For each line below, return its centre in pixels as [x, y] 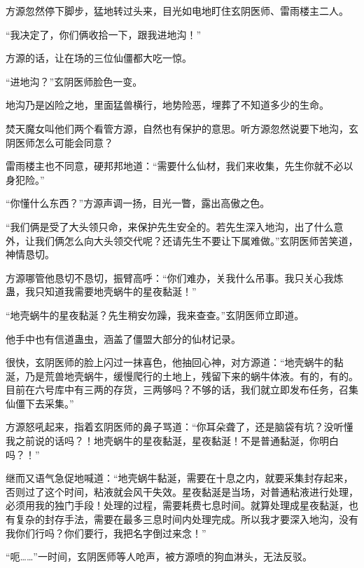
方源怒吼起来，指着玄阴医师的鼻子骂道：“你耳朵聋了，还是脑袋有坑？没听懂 [180, 427]
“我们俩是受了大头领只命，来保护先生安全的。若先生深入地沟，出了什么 [170, 226]
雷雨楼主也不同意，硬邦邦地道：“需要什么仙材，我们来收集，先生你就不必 [175, 166]
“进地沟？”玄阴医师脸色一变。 [74, 81]
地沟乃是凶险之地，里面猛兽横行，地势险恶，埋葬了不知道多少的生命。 [167, 105]
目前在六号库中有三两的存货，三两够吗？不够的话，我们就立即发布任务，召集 [182, 390]
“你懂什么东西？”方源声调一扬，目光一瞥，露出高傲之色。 [138, 203]
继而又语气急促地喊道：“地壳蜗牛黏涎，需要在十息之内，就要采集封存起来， [180, 478]
